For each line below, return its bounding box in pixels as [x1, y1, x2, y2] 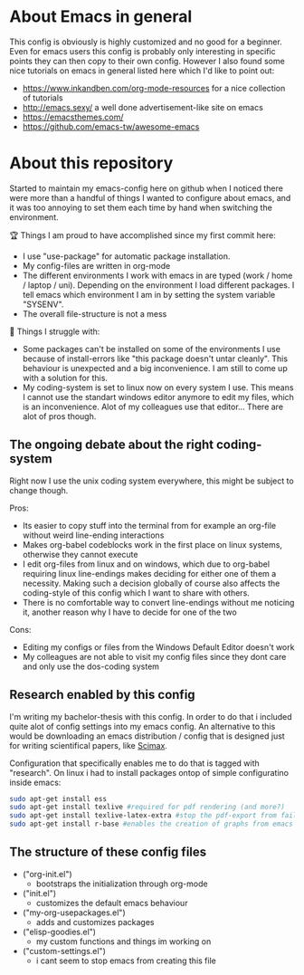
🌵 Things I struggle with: [9, 326, 100, 337]
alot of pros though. [22, 410, 97, 422]
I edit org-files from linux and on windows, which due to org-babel [22, 559, 270, 569]
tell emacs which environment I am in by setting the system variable [22, 289, 276, 300]
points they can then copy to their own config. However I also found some [9, 55, 285, 66]
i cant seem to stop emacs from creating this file [35, 955, 217, 966]
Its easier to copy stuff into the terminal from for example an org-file [22, 520, 277, 531]
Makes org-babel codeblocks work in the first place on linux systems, [22, 539, 283, 550]
